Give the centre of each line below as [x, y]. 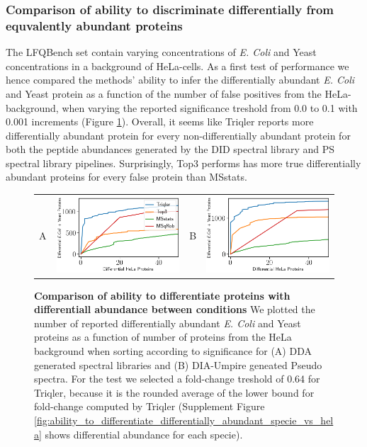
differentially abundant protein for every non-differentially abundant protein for [178, 135]
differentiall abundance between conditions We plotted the [175, 309]
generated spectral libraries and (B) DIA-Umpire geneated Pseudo [178, 364]
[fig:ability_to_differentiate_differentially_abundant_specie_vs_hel [184, 420]
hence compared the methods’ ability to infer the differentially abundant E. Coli [180, 80]
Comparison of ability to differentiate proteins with [162, 295]
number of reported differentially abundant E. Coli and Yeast [168, 323]
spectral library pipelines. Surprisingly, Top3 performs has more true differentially [183, 163]
